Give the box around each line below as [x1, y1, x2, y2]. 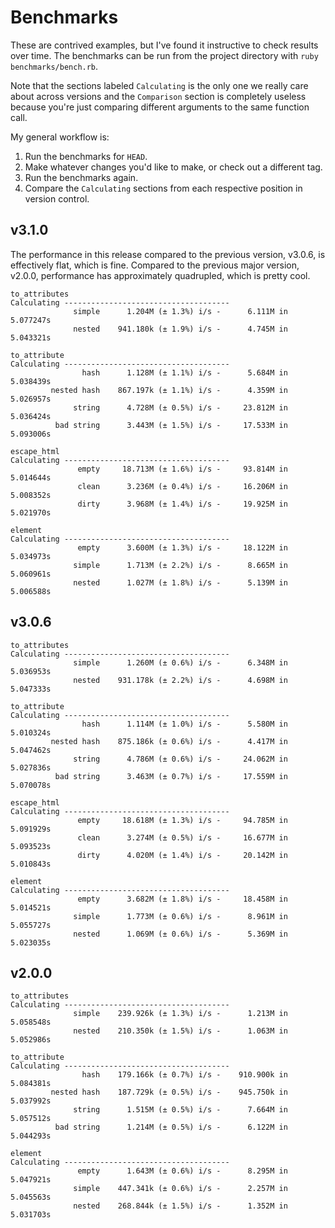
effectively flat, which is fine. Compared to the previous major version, [10, 259, 300, 271]
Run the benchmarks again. [24, 171, 139, 183]
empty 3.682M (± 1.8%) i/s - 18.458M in [77, 894, 288, 904]
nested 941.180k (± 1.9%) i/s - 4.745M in [73, 324, 288, 334]
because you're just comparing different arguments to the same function [10, 101, 310, 113]
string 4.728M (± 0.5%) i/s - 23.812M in [73, 402, 288, 413]
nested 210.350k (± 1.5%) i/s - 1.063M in [73, 1026, 288, 1036]
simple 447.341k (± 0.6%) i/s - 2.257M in [73, 1184, 288, 1194]
